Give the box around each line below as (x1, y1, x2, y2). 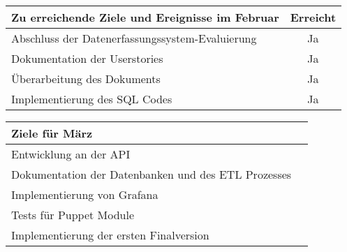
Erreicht (290, 9, 337, 25)
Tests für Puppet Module (11, 207, 135, 223)
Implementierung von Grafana (11, 186, 158, 202)
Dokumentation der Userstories (11, 50, 163, 66)
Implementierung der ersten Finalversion (11, 227, 209, 243)
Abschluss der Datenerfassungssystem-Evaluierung (11, 30, 257, 46)
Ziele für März (11, 125, 93, 141)
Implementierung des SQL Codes (11, 91, 172, 107)
